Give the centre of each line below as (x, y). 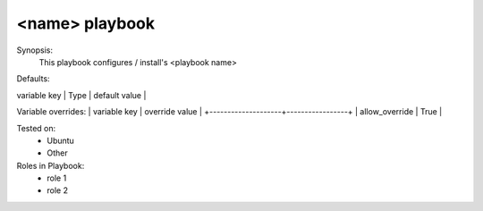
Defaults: (33, 79)
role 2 (58, 190)
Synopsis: (35, 50)
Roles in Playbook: (51, 165)
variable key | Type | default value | (81, 95)
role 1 (57, 178)
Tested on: (36, 128)
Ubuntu (61, 140)
